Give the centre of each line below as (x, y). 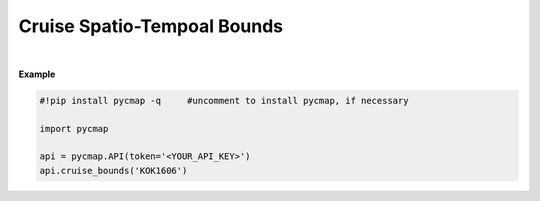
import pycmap (74, 128)
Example (37, 74)
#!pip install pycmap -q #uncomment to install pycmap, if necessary (224, 100)
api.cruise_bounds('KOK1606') (113, 170)
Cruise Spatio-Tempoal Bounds (151, 26)
